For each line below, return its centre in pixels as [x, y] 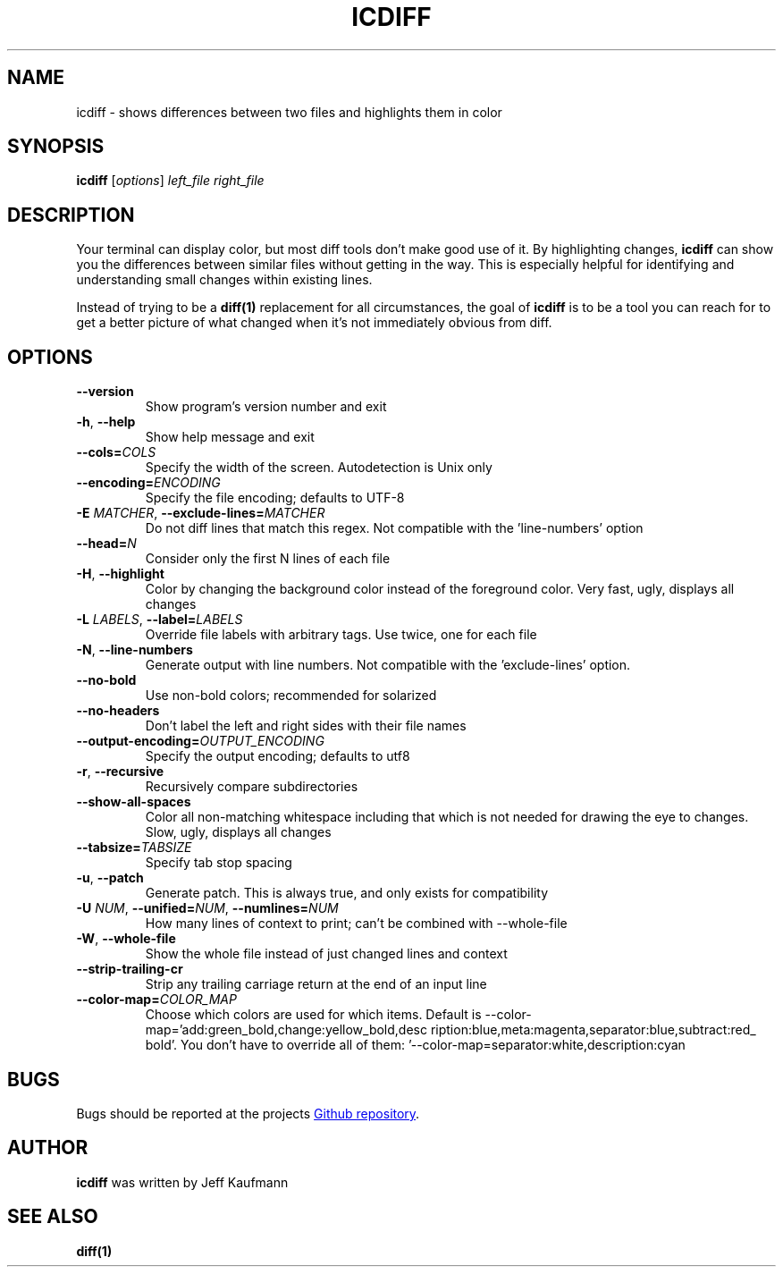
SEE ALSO [53, 1217]
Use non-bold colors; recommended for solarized [291, 696]
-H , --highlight [120, 574]
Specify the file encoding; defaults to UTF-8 [275, 498]
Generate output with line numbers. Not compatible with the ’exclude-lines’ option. [388, 665]
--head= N [106, 544]
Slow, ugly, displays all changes [238, 832]
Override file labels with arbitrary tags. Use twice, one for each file [341, 635]
